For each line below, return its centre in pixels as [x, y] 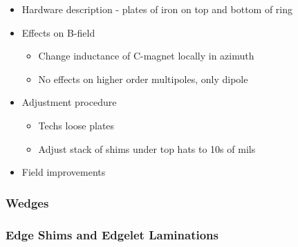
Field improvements [64, 172]
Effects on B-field [58, 32]
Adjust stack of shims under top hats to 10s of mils [147, 148]
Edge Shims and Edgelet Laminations [112, 234]
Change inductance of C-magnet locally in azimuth [146, 56]
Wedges [27, 202]
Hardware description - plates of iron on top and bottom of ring [157, 9]
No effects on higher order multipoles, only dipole [143, 79]
